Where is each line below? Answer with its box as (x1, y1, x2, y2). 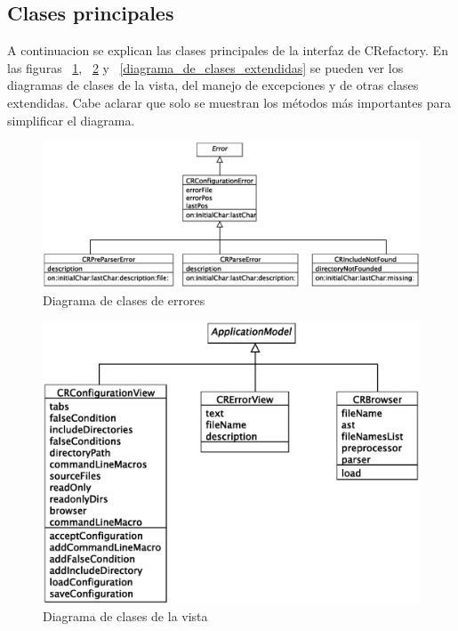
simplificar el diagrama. (7, 110, 135, 129)
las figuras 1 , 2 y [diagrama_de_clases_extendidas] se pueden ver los (7, 58, 404, 77)
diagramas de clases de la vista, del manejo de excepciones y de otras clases (7, 76, 419, 94)
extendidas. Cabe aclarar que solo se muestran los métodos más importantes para (7, 93, 451, 111)
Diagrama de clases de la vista (43, 607, 208, 626)
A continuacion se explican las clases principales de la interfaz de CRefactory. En (7, 41, 448, 60)
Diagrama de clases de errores (43, 290, 205, 309)
